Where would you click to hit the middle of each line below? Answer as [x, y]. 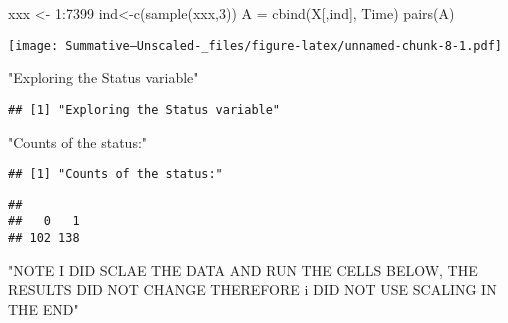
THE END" [43, 308]
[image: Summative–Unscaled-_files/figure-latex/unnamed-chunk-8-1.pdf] [255, 45]
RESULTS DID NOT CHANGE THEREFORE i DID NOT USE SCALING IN [252, 289]
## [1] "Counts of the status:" [115, 174]
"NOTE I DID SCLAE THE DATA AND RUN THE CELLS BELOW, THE [243, 269]
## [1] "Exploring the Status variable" [144, 109]
